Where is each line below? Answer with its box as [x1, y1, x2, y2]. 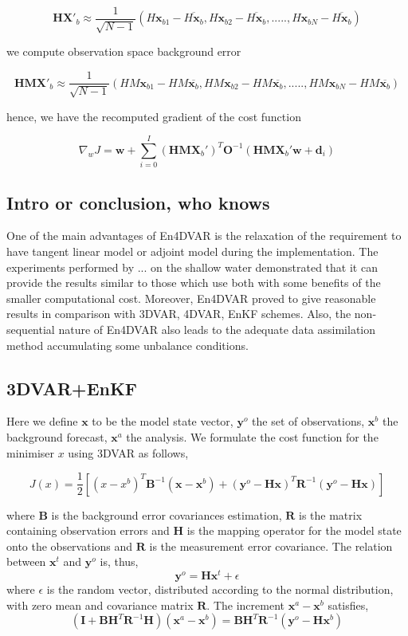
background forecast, [6, 428, 108, 445]
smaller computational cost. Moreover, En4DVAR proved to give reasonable [6, 289, 376, 306]
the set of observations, [252, 413, 365, 430]
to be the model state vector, [92, 413, 233, 430]
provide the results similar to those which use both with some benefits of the [6, 274, 381, 291]
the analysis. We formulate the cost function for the [126, 428, 379, 445]
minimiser [6, 444, 55, 461]
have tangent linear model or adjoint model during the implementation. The [6, 243, 379, 260]
